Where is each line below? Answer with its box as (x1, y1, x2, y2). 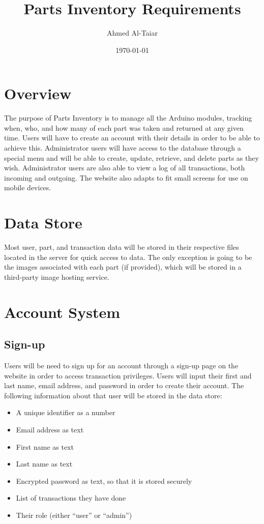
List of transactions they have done (16, 492, 126, 503)
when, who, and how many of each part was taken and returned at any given (4, 122, 244, 133)
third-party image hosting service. (4, 271, 109, 282)
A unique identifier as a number (16, 407, 115, 418)
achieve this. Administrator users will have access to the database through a (4, 142, 241, 153)
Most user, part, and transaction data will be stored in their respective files (4, 242, 239, 252)
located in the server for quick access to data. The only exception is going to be (4, 251, 252, 262)
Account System (4, 301, 120, 322)
